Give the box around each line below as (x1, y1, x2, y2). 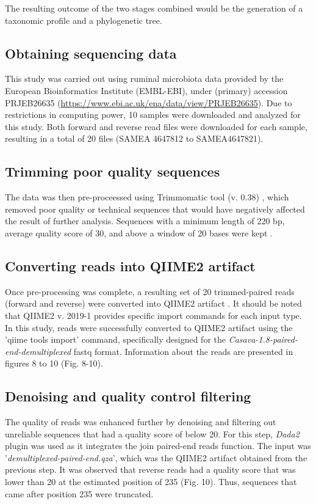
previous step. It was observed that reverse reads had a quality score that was (5, 463, 296, 476)
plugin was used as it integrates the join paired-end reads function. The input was (5, 439, 311, 452)
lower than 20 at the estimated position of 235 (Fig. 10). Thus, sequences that (5, 475, 297, 488)
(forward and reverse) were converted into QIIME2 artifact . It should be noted (5, 297, 302, 310)
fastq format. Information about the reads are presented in (73, 345, 293, 357)
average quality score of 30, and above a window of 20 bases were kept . (5, 226, 273, 239)
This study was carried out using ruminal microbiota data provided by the (5, 72, 284, 85)
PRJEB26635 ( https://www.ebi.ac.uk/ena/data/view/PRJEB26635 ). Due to (5, 96, 292, 109)
